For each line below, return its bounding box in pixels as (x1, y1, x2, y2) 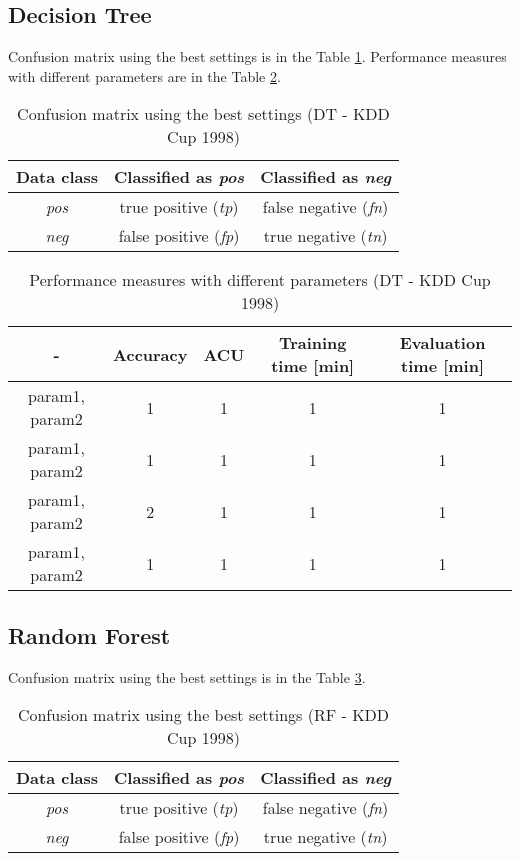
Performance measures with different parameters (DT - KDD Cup (29, 268, 491, 292)
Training (278, 331, 347, 355)
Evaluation (399, 331, 486, 355)
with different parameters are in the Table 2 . (8, 65, 281, 86)
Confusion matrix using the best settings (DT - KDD (17, 102, 390, 126)
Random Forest (8, 619, 171, 650)
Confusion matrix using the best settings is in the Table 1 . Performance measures (8, 46, 507, 67)
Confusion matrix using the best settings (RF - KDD (17, 703, 390, 727)
